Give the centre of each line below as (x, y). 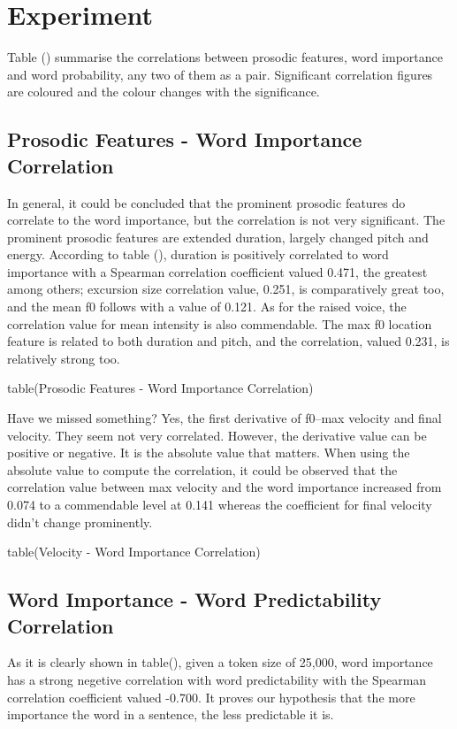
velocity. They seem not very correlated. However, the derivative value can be (217, 435)
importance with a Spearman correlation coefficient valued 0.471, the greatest (217, 271)
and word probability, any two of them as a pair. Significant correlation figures (220, 74)
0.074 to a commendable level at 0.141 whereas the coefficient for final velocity (220, 504)
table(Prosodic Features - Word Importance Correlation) (160, 388)
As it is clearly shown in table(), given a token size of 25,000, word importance (220, 662)
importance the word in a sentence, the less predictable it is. (171, 714)
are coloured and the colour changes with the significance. (164, 92)
